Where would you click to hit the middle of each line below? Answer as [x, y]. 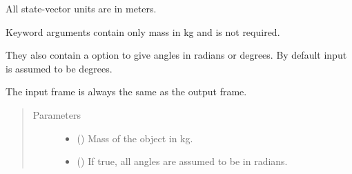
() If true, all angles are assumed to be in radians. [182, 161]
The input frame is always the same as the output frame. [126, 91]
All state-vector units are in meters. [81, 8]
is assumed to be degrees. [59, 68]
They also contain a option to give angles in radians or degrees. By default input [176, 55]
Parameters [57, 114]
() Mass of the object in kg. [135, 138]
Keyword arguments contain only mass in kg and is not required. [143, 31]
